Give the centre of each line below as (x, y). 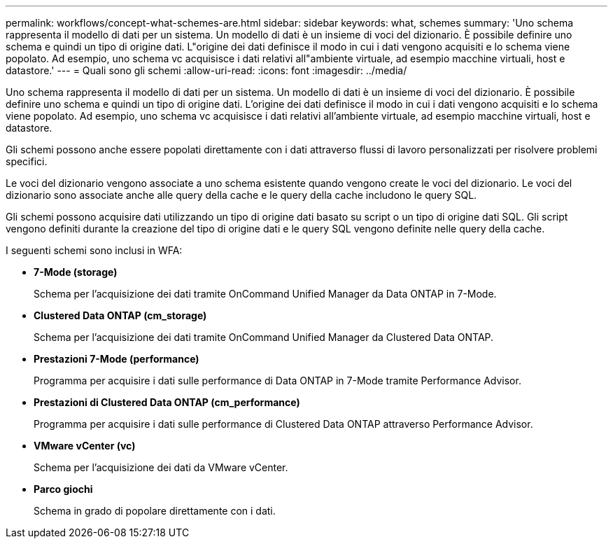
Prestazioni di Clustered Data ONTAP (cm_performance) (167, 402)
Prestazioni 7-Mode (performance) (117, 359)
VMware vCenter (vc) (85, 446)
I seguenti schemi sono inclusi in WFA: (94, 250)
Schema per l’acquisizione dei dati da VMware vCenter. (161, 467)
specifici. (27, 161)
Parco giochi (63, 489)
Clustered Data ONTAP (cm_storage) (120, 315)
